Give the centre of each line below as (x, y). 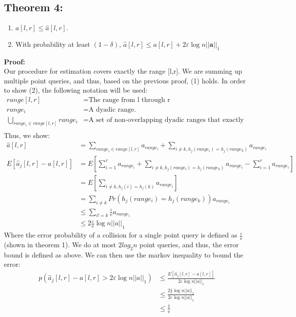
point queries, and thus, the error (189, 245)
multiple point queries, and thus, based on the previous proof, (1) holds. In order (125, 80)
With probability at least (53, 44)
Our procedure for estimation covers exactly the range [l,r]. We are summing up (123, 71)
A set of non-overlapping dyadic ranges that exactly (166, 120)
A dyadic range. (112, 110)
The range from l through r (129, 100)
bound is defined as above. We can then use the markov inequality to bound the (124, 254)
